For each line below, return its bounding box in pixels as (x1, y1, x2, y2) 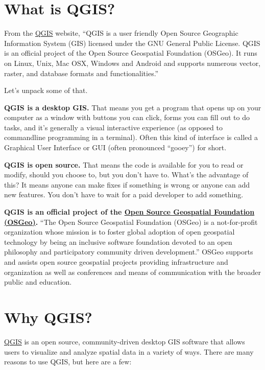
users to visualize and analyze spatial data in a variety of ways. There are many (4, 346, 254, 357)
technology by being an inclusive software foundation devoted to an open (4, 236, 232, 247)
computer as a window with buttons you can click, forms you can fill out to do (4, 112, 250, 123)
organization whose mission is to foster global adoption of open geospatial (4, 226, 235, 237)
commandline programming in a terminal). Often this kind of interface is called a (4, 132, 258, 143)
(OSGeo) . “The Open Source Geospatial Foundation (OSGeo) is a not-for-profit (4, 216, 258, 227)
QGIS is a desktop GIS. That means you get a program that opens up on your (4, 102, 261, 112)
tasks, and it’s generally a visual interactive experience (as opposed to (4, 122, 223, 132)
